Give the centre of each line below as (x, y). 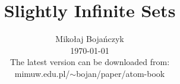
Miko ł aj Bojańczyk (90, 39)
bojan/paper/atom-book (121, 73)
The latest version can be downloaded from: (90, 62)
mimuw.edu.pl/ (42, 73)
